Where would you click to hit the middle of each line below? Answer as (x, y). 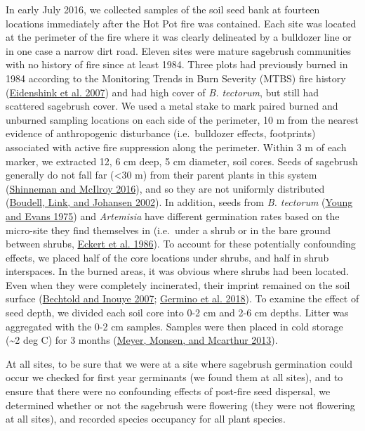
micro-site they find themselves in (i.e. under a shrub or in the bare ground (168, 230)
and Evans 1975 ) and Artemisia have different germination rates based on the (173, 215)
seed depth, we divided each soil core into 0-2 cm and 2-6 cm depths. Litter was (177, 313)
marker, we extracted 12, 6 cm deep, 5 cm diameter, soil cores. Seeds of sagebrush (182, 161)
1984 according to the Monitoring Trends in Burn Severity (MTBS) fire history (176, 78)
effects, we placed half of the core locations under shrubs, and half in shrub (167, 257)
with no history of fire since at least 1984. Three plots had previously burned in (177, 64)
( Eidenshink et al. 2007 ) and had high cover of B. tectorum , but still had (162, 92)
